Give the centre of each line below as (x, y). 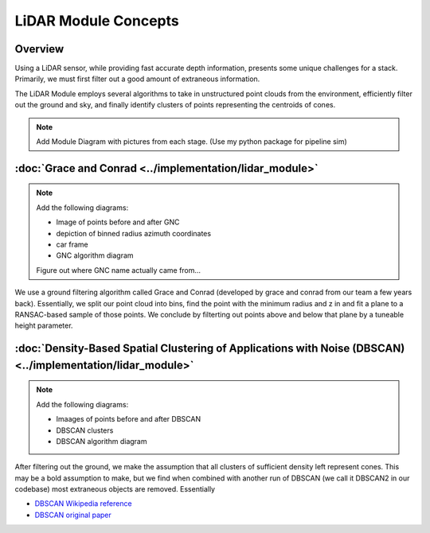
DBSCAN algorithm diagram (102, 441)
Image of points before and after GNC (118, 222)
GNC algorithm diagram (95, 255)
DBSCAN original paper (73, 515)
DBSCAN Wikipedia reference (83, 504)
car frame (72, 244)
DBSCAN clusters (85, 430)
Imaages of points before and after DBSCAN (129, 419)
